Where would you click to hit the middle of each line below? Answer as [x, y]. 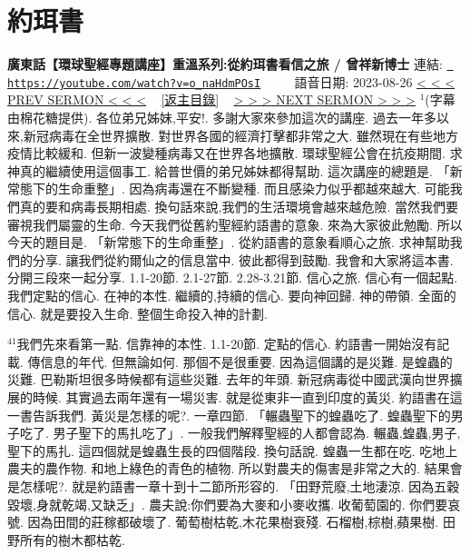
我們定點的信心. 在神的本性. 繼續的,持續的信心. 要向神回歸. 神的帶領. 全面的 [232, 295]
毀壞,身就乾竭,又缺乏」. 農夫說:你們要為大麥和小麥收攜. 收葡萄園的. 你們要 [228, 504]
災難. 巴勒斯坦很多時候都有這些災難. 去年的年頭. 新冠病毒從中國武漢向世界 [229, 379]
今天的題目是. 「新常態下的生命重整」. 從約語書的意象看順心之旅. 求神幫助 [229, 242]
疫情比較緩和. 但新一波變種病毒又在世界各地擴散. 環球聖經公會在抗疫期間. [226, 153]
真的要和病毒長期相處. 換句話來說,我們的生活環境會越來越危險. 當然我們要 [239, 206]
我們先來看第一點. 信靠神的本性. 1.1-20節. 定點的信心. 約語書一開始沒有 [227, 344]
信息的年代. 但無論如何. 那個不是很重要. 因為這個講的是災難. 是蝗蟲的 [246, 361]
